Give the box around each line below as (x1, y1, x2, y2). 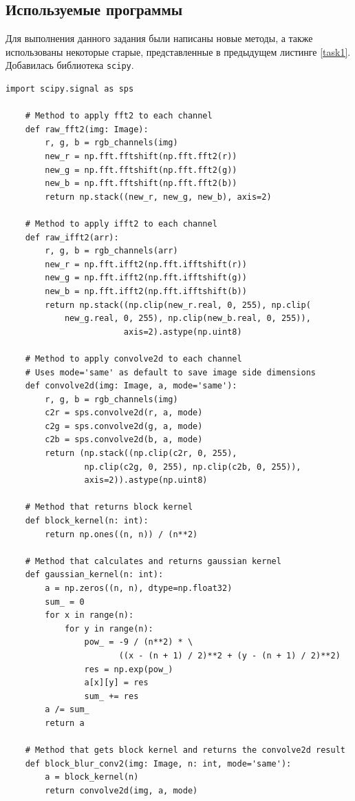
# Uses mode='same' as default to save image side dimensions (25, 367, 316, 377)
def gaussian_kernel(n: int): (25, 570, 164, 580)
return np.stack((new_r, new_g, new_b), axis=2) (45, 191, 272, 202)
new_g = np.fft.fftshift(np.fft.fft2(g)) (45, 165, 237, 175)
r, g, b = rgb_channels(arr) (45, 246, 178, 256)
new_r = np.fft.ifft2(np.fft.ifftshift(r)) (45, 259, 247, 269)
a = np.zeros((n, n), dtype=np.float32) (45, 583, 233, 594)
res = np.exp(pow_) (84, 664, 173, 674)
